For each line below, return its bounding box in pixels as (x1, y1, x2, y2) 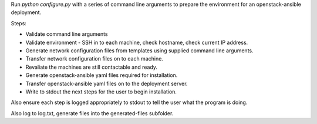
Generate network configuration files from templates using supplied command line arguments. (25, 47, 254, 54)
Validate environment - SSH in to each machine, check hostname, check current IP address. (25, 39, 248, 46)
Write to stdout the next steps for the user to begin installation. (25, 88, 177, 95)
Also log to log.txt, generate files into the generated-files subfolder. (11, 109, 174, 117)
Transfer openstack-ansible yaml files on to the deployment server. (25, 80, 188, 87)
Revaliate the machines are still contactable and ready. (25, 63, 158, 71)
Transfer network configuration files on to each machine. (25, 55, 164, 62)
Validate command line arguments (25, 31, 108, 38)
